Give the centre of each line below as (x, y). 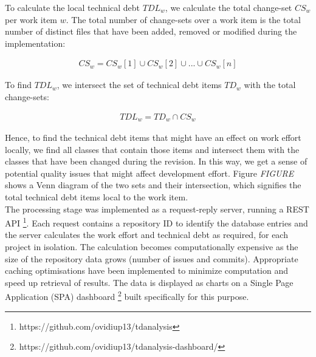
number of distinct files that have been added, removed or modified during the (151, 31)
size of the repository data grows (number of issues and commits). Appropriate (152, 258)
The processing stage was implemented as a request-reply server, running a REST (157, 209)
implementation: (35, 43)
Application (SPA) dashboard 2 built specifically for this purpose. (127, 296)
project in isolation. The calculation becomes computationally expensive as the (152, 247)
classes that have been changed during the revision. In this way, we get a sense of (156, 161)
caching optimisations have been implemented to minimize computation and (147, 270)
